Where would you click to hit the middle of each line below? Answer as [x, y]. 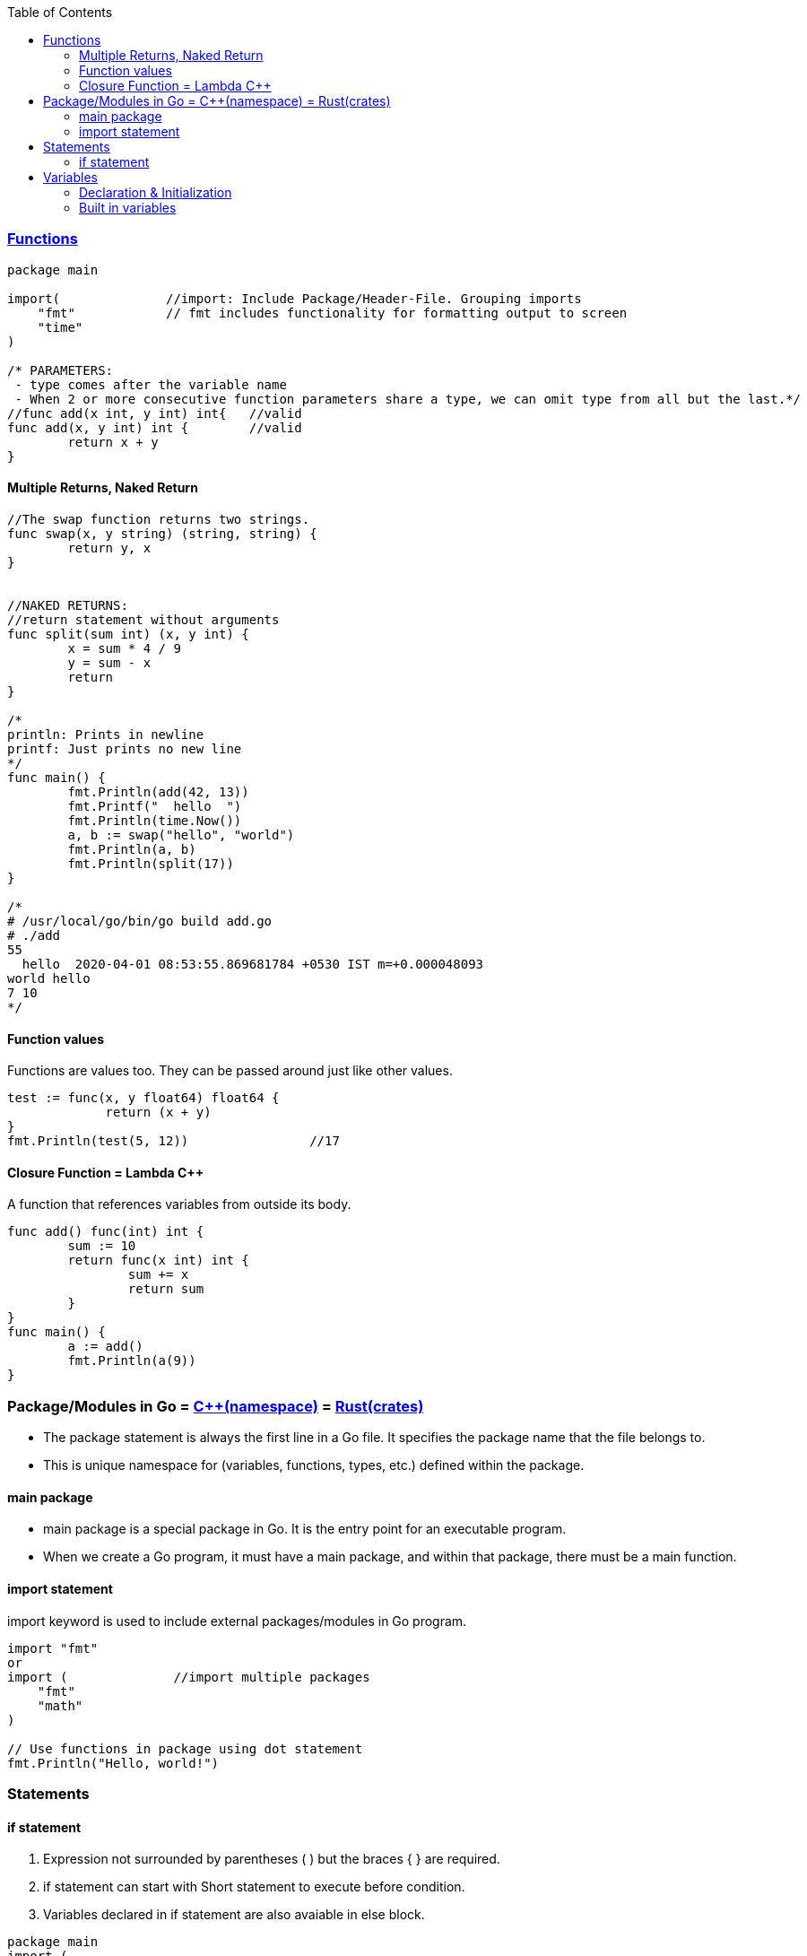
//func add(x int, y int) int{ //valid [155, 413]
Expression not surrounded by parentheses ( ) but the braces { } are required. [272, 1859]
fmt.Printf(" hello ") [155, 806]
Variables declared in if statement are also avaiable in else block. [234, 1915]
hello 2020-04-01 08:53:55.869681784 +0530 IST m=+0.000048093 [253, 964]
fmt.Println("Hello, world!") [113, 1763]
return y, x [109, 548]
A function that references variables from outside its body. [179, 1204]
